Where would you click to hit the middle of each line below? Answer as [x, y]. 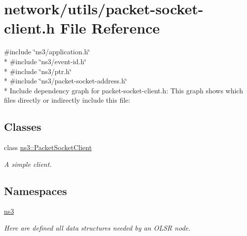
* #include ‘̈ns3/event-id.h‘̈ [45, 61]
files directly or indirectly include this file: [67, 100]
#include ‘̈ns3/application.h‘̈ [47, 52]
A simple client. [28, 164]
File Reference [110, 28]
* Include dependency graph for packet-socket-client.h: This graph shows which [123, 90]
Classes [23, 127]
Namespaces [35, 190]
